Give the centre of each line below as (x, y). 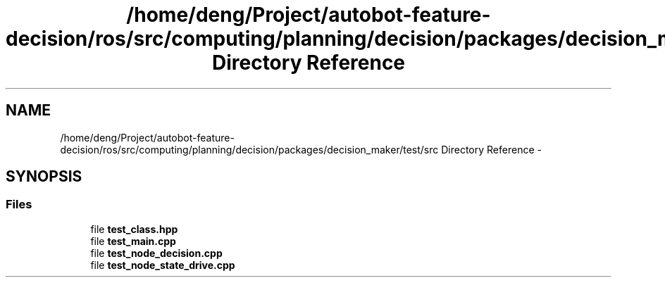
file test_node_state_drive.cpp (163, 265)
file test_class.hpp (134, 229)
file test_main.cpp (133, 241)
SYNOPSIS (44, 177)
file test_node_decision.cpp (156, 253)
